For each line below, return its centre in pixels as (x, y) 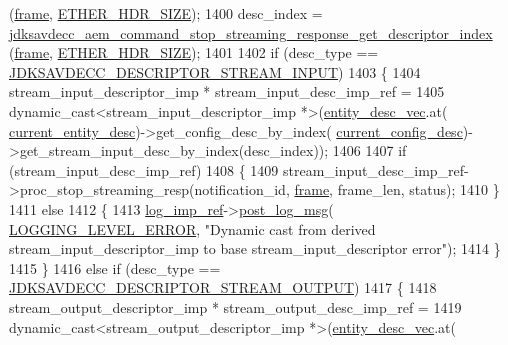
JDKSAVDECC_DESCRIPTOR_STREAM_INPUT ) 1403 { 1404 (215, 71)
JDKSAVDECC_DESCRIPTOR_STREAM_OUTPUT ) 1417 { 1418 (223, 287)
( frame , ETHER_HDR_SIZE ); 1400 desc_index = (166, 13)
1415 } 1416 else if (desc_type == (115, 267)
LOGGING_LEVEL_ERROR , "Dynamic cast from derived (192, 228)
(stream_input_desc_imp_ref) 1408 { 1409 (144, 169)
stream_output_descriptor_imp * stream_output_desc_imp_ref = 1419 (235, 306)
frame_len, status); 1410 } (418, 189)
